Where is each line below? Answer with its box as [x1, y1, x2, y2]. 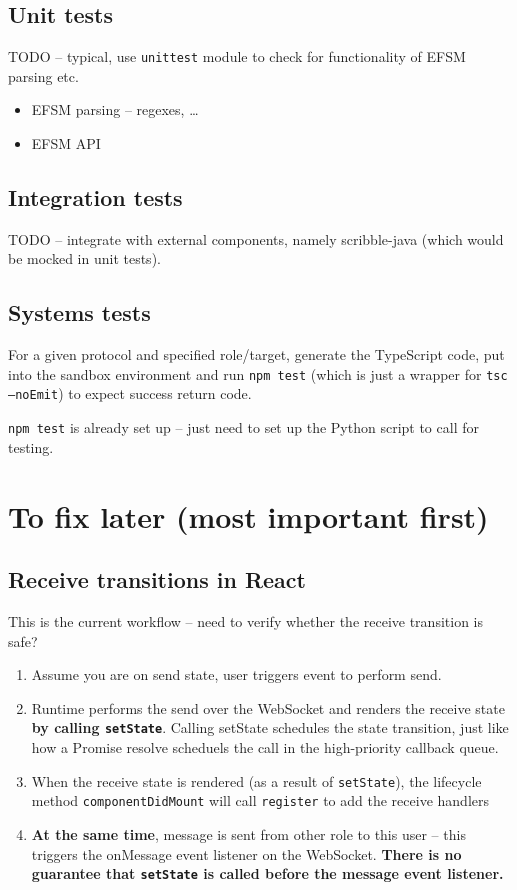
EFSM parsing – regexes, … [31, 99, 199, 120]
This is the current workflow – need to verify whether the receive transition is [8, 610, 483, 631]
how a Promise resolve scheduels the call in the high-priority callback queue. [31, 737, 499, 757]
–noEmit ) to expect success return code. [8, 383, 252, 404]
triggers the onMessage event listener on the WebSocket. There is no [31, 843, 462, 864]
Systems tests [8, 297, 151, 328]
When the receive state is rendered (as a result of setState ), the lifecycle [31, 770, 482, 791]
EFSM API [31, 133, 101, 154]
